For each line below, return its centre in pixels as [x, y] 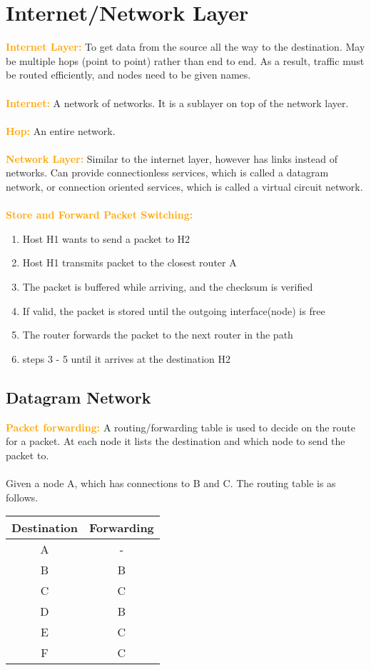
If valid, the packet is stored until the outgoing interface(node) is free [174, 310]
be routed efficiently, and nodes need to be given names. [128, 75]
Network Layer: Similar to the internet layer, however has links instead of [172, 158]
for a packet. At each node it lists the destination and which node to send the [176, 441]
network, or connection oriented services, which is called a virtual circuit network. [184, 187]
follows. [22, 497]
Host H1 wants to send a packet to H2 [106, 238]
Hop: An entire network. [61, 130]
